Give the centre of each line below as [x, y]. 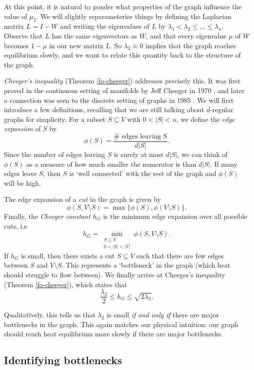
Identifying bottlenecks [63, 360]
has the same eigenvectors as [95, 35]
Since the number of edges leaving [55, 154]
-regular [222, 109]
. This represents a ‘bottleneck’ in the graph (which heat [146, 265]
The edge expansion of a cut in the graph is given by [83, 199]
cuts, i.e [16, 225]
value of [16, 16]
